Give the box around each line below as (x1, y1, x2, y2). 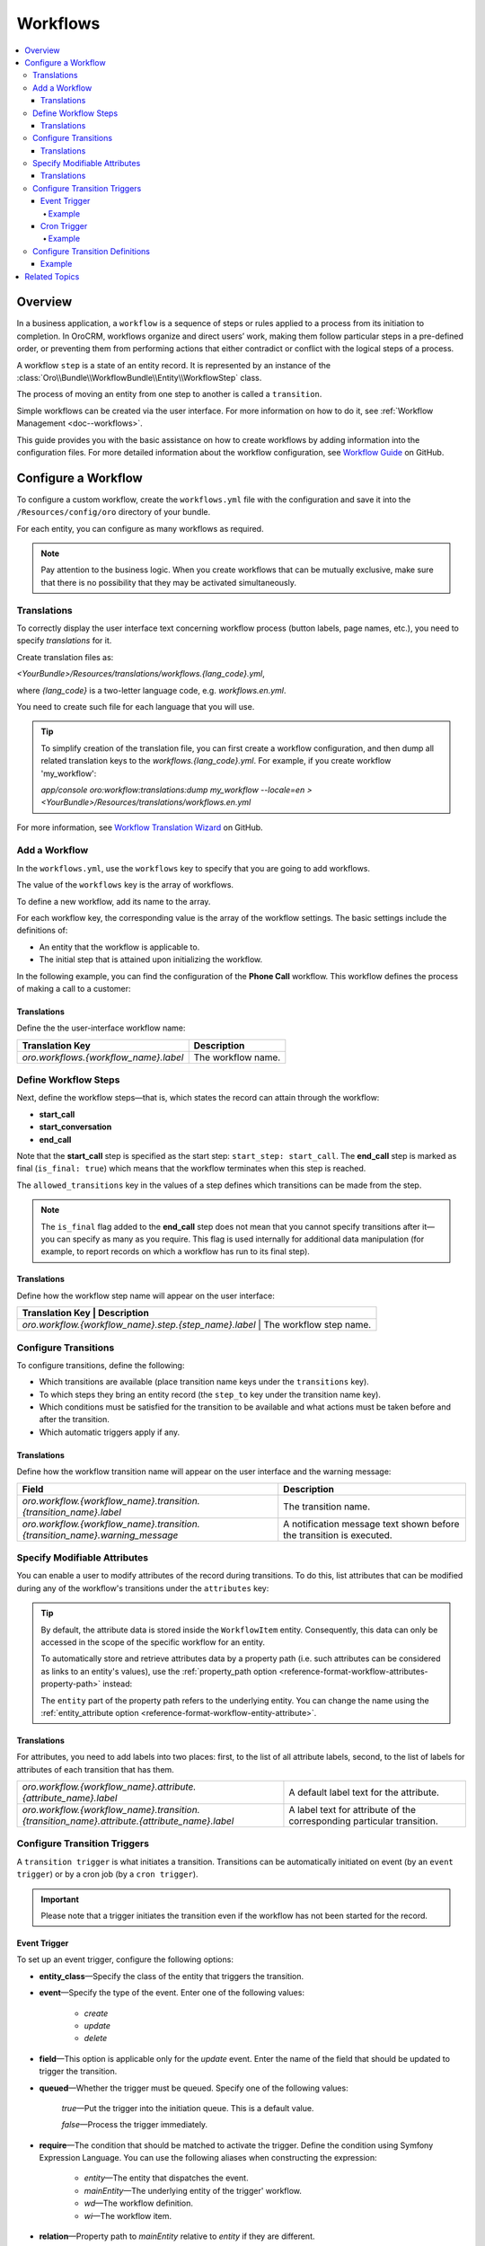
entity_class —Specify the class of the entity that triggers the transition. (39, 1970, 304, 1981)
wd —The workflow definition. (84, 2197, 193, 2209)
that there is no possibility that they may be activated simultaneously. (40, 577, 296, 588)
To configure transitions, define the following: (16, 1359, 185, 1370)
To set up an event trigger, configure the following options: (16, 1954, 234, 1965)
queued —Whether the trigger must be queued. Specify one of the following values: (39, 2082, 349, 2093)
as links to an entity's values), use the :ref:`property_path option (40, 1666, 278, 1676)
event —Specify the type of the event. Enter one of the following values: (39, 1987, 305, 1998)
